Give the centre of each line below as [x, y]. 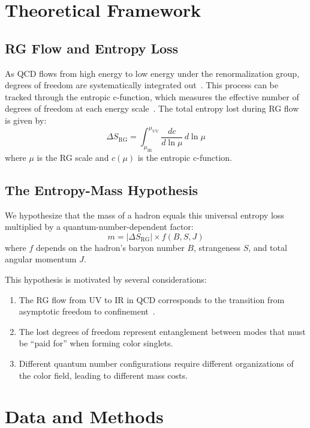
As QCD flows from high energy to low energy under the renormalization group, [152, 73]
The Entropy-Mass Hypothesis [102, 189]
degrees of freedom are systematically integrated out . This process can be [142, 85]
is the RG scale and [73, 157]
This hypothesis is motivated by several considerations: [106, 279]
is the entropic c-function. [185, 157]
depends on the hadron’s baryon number [110, 247]
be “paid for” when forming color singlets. [96, 343]
